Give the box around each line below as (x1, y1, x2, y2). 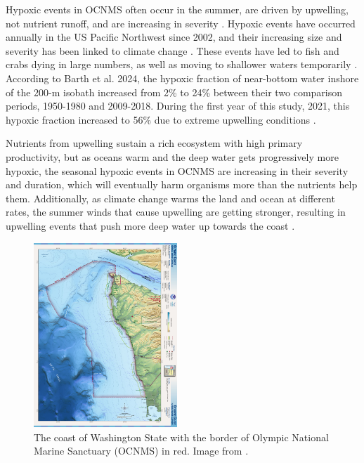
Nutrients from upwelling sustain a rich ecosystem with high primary (6, 136, 303, 150)
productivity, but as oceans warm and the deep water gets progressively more (6, 149, 339, 164)
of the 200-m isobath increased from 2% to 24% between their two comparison (6, 84, 343, 99)
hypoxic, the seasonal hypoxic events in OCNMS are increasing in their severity (6, 163, 349, 178)
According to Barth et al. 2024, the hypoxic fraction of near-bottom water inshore (6, 70, 359, 85)
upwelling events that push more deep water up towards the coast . (6, 218, 295, 233)
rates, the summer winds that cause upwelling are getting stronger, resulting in (6, 204, 346, 219)
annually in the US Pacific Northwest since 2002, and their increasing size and (6, 30, 342, 44)
